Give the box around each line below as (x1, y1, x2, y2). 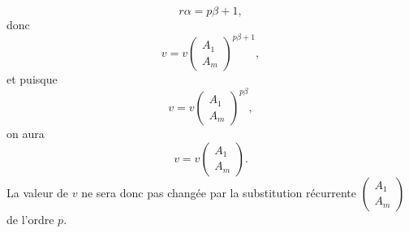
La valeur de (6, 183, 69, 201)
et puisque (6, 71, 58, 88)
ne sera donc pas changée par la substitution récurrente (81, 183, 357, 201)
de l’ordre (6, 210, 54, 227)
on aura (6, 125, 45, 142)
